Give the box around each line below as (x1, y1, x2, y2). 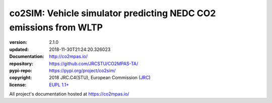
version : (9, 39, 27, 45)
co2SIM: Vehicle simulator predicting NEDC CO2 (9, 8, 216, 19)
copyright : (9, 75, 32, 81)
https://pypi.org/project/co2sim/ (49, 67, 116, 73)
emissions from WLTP (9, 22, 103, 33)
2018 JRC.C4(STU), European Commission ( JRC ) (49, 75, 151, 81)
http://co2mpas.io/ (49, 54, 88, 60)
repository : (9, 61, 34, 67)
